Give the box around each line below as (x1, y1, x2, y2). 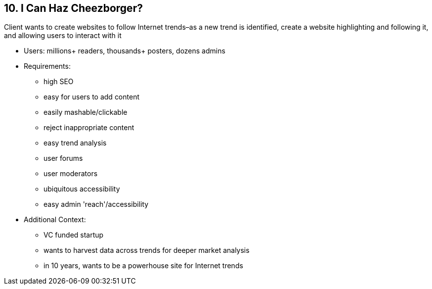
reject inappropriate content (43, 123, 134, 132)
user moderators (43, 169, 98, 178)
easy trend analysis (43, 139, 107, 147)
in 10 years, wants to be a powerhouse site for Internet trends (43, 261, 243, 270)
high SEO (43, 77, 74, 86)
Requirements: (24, 62, 71, 71)
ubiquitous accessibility (43, 185, 120, 193)
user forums (43, 154, 83, 163)
